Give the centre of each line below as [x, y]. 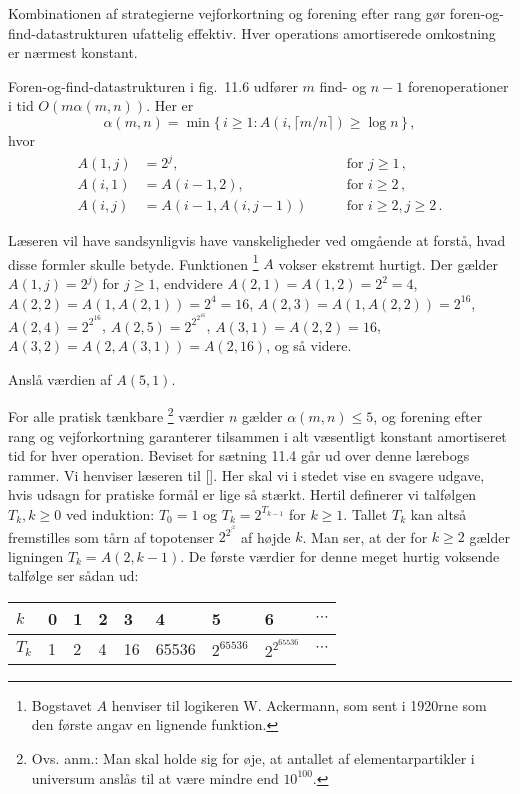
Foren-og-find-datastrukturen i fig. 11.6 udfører [153, 85]
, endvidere [189, 283]
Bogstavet [61, 704]
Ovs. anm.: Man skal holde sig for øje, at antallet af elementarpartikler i [253, 758]
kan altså [438, 513]
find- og [343, 85]
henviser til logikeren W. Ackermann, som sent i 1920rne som [299, 704]
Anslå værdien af [60, 378]
